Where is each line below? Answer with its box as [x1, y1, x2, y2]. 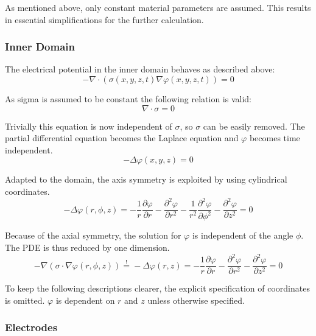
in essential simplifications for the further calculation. [5, 13, 204, 26]
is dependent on [55, 293, 115, 306]
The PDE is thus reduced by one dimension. [5, 241, 170, 254]
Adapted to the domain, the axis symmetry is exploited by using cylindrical [5, 173, 287, 186]
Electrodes [5, 320, 58, 335]
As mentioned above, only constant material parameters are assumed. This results [5, 1, 311, 13]
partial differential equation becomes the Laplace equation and [5, 131, 239, 144]
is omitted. [5, 293, 45, 306]
